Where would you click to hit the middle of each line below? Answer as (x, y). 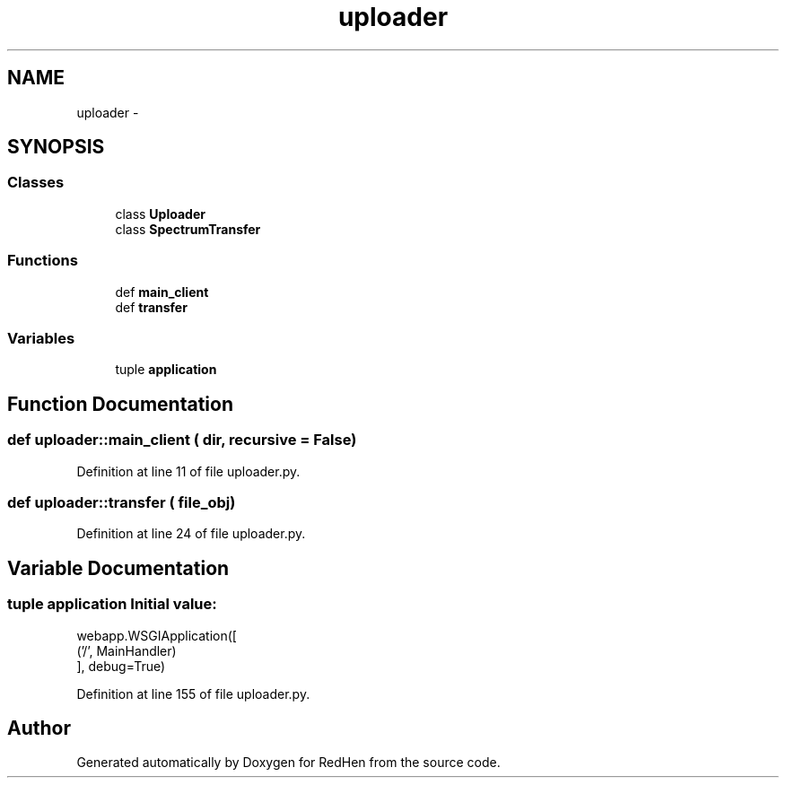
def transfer (151, 307)
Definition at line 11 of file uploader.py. (188, 471)
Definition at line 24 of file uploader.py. (191, 534)
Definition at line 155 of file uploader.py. (193, 693)
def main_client (162, 292)
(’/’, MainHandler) (127, 650)
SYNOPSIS (56, 147)
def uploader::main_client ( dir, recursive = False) (182, 440)
